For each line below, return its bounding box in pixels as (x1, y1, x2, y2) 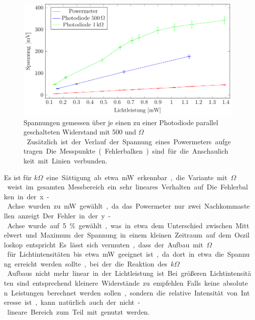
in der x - (17, 191, 50, 201)
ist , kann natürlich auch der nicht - (25, 297, 140, 307)
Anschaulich (192, 146, 229, 156)
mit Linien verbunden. (38, 155, 107, 165)
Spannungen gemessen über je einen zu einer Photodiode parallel (24, 117, 218, 127)
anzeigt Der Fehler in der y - (18, 210, 111, 220)
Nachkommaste (204, 201, 250, 211)
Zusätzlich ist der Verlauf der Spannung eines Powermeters (26, 136, 212, 146)
